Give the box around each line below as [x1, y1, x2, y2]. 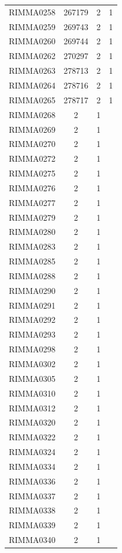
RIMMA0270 [9, 138, 56, 150]
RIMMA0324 [9, 446, 56, 458]
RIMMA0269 [9, 123, 56, 135]
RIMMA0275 [9, 167, 56, 179]
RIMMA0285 [9, 255, 56, 267]
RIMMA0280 [9, 225, 56, 238]
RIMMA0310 [9, 387, 56, 399]
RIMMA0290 [9, 284, 56, 296]
